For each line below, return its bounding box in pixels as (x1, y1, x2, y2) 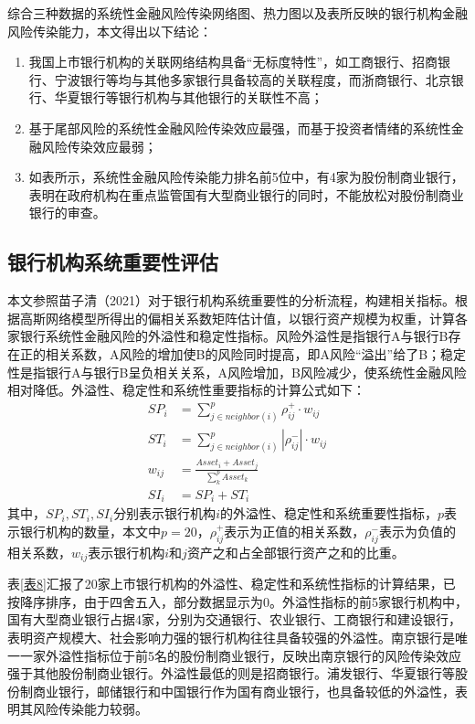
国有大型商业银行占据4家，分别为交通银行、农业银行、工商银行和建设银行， (7, 610, 461, 629)
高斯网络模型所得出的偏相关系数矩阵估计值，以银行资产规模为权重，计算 (19, 308, 455, 327)
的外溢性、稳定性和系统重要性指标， (219, 504, 438, 523)
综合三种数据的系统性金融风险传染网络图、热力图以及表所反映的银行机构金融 (7, 4, 468, 22)
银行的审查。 (28, 203, 106, 222)
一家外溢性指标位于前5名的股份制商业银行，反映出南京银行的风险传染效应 (19, 645, 461, 665)
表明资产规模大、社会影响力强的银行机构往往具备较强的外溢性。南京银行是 (7, 627, 455, 646)
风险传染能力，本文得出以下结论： (7, 21, 212, 40)
